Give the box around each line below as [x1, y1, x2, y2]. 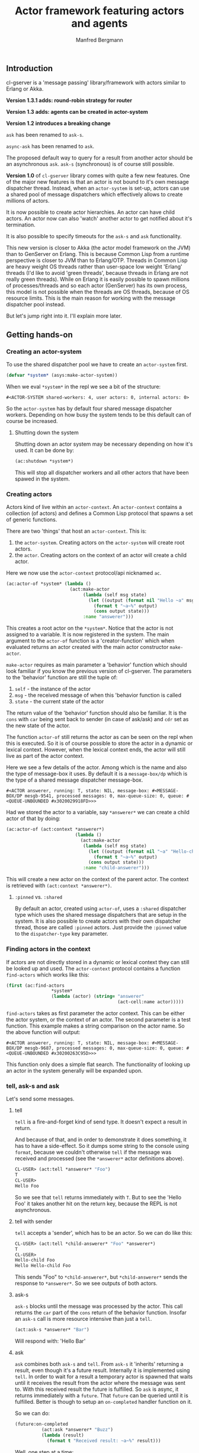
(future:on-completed [14, 1421, 68, 1428]
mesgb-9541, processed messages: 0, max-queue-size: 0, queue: [24, 793, 184, 799]
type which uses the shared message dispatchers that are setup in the [14, 911, 187, 918]
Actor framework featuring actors [14, 4, 185, 18]
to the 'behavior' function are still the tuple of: [6, 674, 118, 681]
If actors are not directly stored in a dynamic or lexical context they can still [6, 958, 190, 965]
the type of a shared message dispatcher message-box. [6, 776, 143, 783]
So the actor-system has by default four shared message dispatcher [6, 405, 172, 412]
